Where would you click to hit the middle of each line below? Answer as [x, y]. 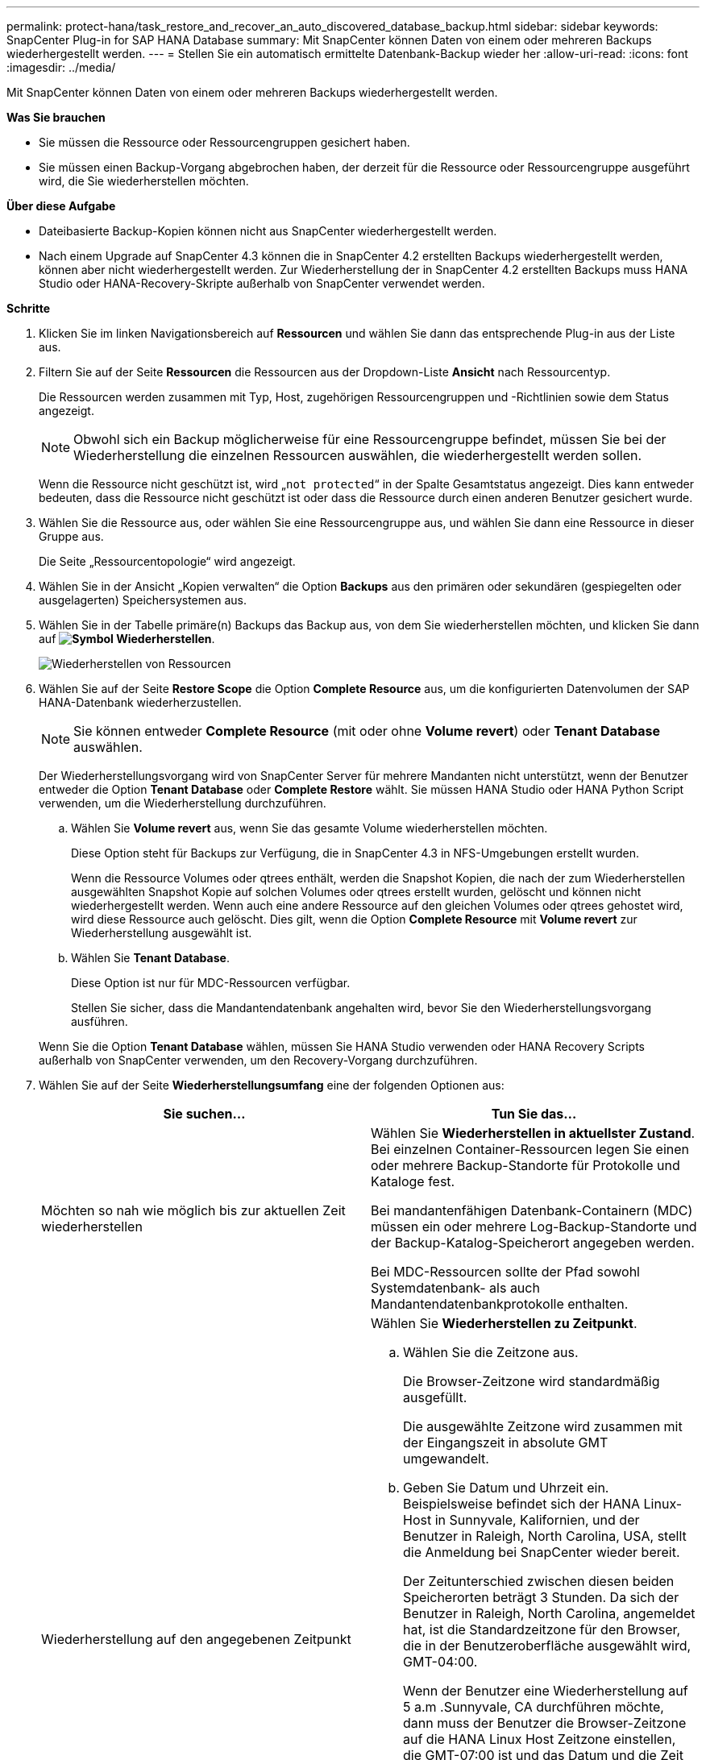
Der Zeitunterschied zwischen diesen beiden [539, 1581]
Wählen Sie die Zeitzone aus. [491, 1352]
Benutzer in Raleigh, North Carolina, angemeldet [549, 1613]
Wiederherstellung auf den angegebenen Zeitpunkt [196, 1639]
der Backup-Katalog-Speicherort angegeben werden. [533, 1243]
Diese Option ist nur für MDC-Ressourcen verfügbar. [211, 983]
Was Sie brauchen [56, 117]
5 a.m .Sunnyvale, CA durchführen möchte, [534, 1707]
